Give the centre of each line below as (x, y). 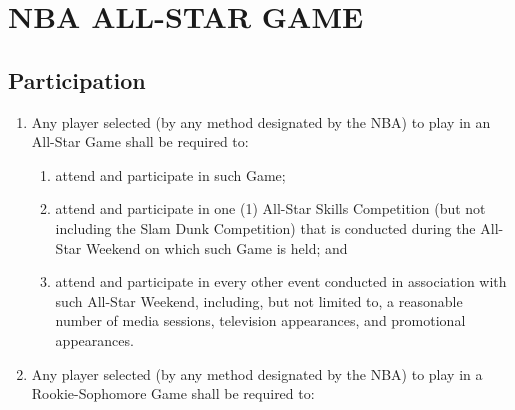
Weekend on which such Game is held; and (216, 247)
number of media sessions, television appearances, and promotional (260, 320)
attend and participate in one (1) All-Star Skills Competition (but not (270, 208)
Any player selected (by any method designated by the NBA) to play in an (261, 121)
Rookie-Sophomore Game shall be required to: (173, 393)
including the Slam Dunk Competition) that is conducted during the (265, 227)
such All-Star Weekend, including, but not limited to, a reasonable (259, 300)
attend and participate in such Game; (170, 174)
